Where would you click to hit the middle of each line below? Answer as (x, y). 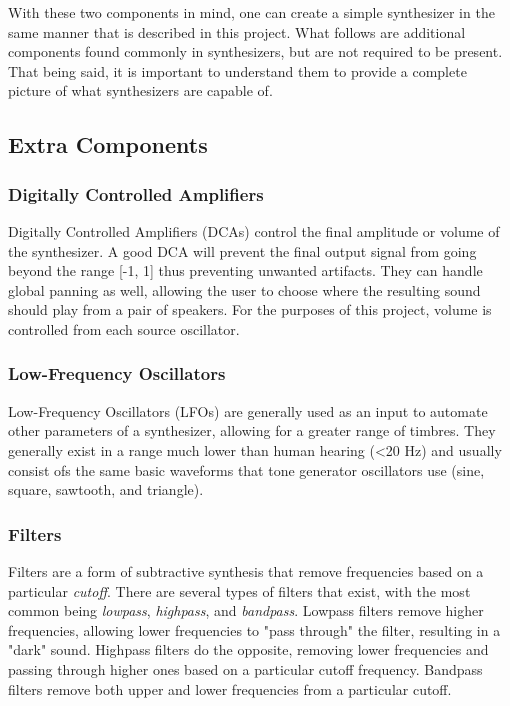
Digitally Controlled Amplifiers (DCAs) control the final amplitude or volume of (254, 230)
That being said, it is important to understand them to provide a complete (237, 70)
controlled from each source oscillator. (124, 328)
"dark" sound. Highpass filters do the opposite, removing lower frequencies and (248, 649)
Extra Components (108, 144)
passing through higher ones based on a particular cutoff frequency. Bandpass (245, 668)
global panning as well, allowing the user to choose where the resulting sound (244, 289)
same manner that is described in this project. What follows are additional (237, 31)
